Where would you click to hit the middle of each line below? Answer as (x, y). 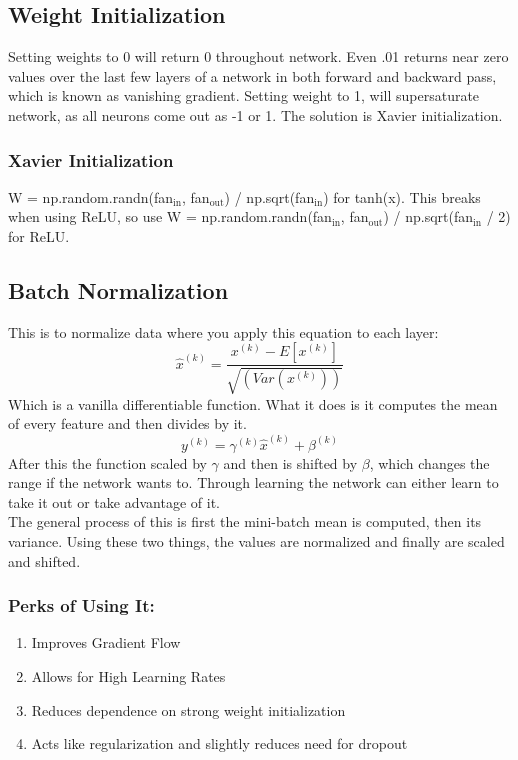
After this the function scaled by (107, 462)
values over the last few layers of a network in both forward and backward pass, (252, 75)
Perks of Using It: (81, 605)
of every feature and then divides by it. (127, 423)
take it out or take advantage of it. (114, 501)
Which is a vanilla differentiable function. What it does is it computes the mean (253, 403)
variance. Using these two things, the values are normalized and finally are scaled (256, 541)
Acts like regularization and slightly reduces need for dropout (219, 743)
